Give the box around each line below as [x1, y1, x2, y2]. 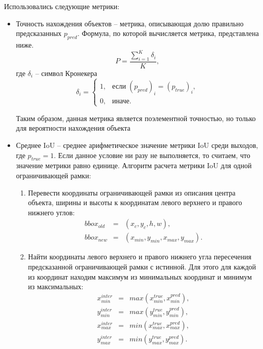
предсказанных [16, 28, 62, 38]
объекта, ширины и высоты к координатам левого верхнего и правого [28, 197, 242, 208]
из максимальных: [28, 281, 83, 292]
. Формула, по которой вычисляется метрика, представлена [77, 28, 259, 38]
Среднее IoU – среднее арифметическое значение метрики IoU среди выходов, [16, 140, 258, 150]
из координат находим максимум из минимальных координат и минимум [28, 271, 252, 282]
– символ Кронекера [35, 67, 98, 78]
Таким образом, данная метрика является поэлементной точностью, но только [16, 112, 256, 123]
